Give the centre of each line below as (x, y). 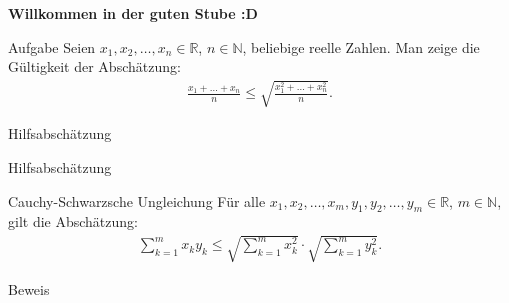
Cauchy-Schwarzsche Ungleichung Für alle (137, 200)
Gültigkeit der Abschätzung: (94, 66)
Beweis (29, 288)
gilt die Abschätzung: (73, 221)
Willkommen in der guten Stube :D (133, 13)
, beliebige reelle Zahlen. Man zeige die (361, 46)
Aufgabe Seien (52, 46)
